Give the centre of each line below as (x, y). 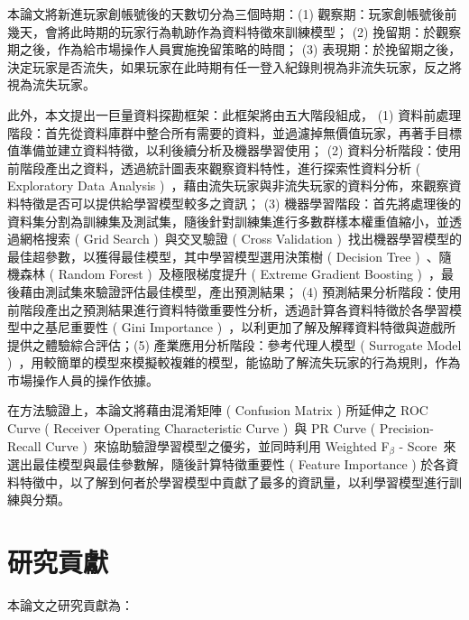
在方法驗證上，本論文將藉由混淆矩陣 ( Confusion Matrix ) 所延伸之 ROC (218, 410)
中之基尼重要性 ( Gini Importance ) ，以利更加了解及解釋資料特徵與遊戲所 (238, 327)
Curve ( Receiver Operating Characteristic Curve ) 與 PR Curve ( (192, 428)
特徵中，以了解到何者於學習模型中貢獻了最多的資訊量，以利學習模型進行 (234, 481)
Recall (24, 445)
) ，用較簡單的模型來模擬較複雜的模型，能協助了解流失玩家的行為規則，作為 (234, 362)
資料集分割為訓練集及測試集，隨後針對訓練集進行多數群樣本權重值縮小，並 (228, 221)
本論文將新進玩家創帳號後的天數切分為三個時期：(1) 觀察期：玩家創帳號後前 (232, 14)
